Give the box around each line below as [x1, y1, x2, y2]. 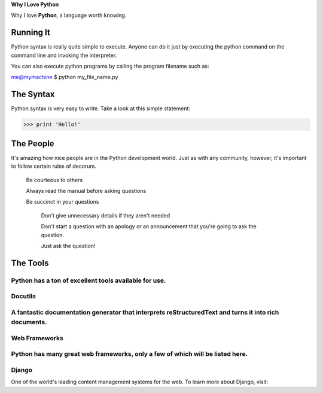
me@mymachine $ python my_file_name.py [11, 74, 118, 81]
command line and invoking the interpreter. [11, 52, 117, 59]
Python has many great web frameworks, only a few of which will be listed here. [11, 350, 248, 358]
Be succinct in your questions [26, 198, 99, 205]
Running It [11, 28, 50, 38]
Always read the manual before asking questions [26, 188, 147, 195]
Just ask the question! [41, 242, 96, 249]
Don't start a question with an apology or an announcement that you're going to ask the [41, 223, 257, 230]
